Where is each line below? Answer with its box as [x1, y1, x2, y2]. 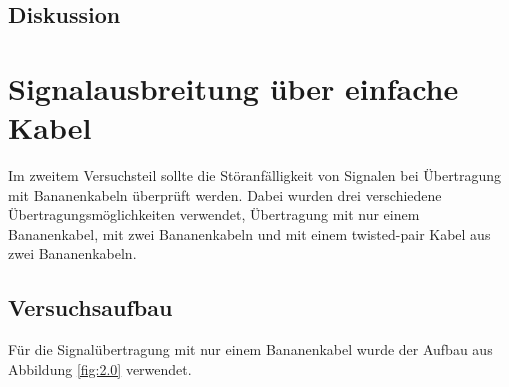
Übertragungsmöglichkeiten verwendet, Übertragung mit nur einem [8, 204, 420, 225]
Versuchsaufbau [8, 292, 173, 323]
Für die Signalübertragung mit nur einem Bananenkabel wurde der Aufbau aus [8, 339, 493, 360]
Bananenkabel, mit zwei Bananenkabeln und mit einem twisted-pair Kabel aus [8, 223, 491, 244]
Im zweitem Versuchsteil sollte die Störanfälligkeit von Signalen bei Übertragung [8, 165, 502, 186]
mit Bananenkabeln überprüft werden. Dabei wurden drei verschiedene [8, 184, 442, 205]
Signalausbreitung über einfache [8, 67, 459, 108]
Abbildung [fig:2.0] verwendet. [8, 358, 192, 379]
